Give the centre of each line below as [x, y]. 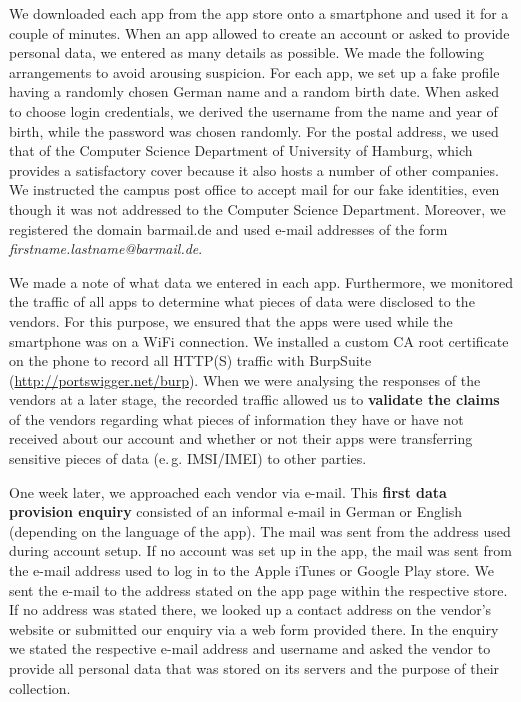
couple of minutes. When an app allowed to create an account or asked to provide [259, 32]
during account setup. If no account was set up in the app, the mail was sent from [260, 550]
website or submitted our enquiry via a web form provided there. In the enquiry [254, 628]
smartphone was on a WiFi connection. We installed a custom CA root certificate [259, 340]
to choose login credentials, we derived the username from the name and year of [253, 110]
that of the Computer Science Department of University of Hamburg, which [241, 150]
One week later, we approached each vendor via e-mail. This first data [228, 491]
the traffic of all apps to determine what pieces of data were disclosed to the [242, 301]
